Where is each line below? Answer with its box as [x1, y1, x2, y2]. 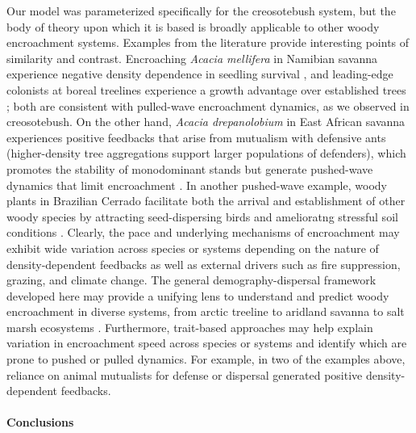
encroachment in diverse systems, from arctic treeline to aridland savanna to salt [6, 303, 405, 320]
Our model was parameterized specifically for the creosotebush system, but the [6, 2, 396, 19]
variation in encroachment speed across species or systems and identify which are [6, 334, 407, 351]
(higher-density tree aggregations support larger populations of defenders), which [6, 145, 406, 162]
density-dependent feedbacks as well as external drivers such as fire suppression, [6, 255, 401, 272]
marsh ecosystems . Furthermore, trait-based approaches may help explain [6, 318, 373, 335]
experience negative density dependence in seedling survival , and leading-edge [6, 65, 393, 82]
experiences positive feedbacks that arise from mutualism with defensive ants [6, 128, 386, 145]
